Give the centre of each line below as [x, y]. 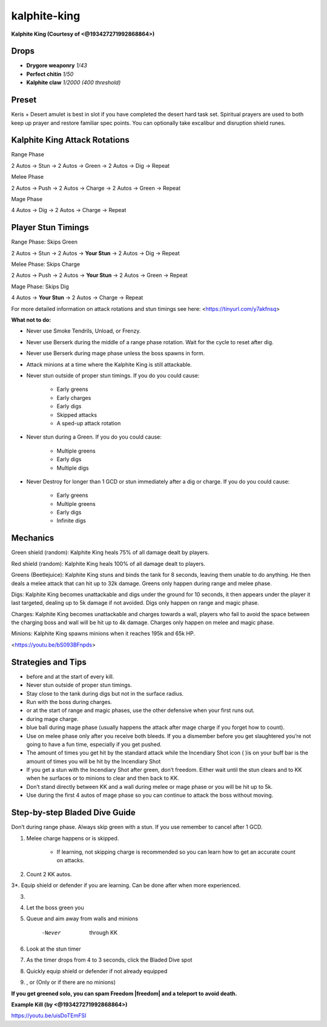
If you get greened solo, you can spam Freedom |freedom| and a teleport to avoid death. [124, 993]
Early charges [74, 397]
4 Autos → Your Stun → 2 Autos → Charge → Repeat [77, 297]
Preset [24, 100]
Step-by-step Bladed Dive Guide [73, 813]
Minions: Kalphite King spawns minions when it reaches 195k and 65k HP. [103, 634]
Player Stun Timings [50, 228]
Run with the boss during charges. [69, 702]
